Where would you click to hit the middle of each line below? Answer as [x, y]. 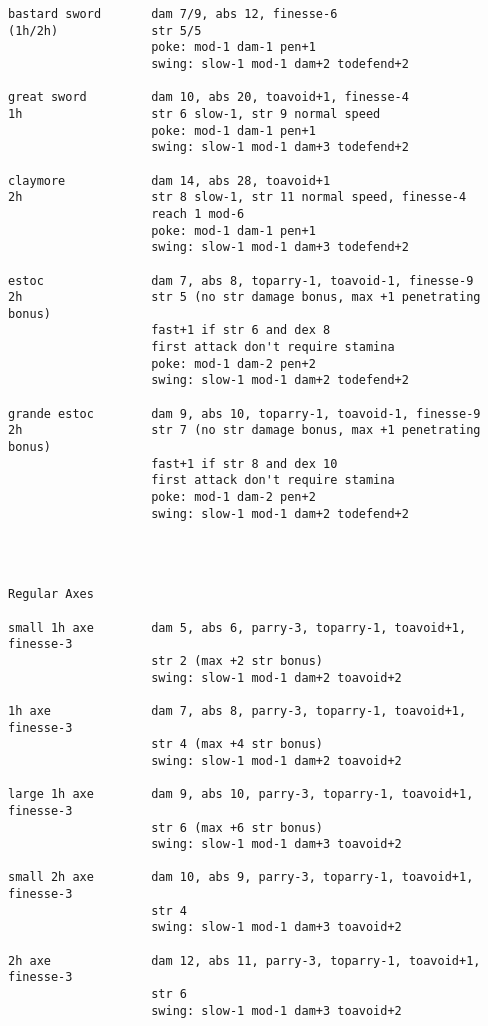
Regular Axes [51, 594]
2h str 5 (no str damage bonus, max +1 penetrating [244, 297]
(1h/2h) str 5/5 [105, 30]
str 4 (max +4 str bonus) [237, 744]
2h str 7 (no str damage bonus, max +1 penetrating [244, 430]
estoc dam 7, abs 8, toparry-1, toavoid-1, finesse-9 [241, 280]
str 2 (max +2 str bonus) [237, 660]
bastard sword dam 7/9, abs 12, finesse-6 [173, 14]
